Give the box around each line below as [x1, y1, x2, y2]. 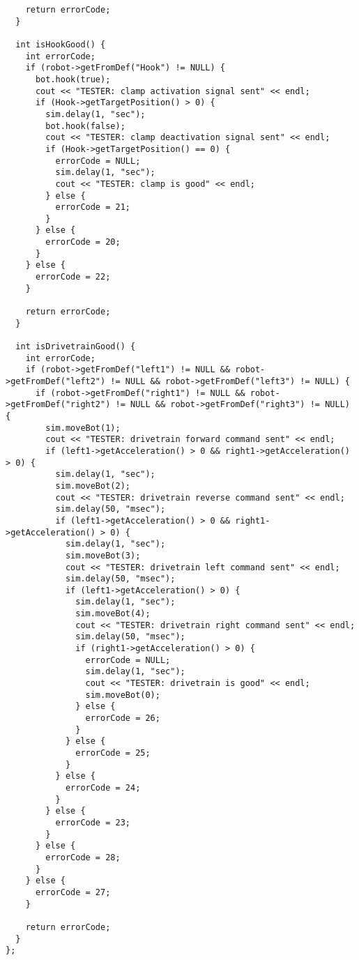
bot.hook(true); [35, 74, 111, 84]
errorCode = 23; [55, 817, 130, 828]
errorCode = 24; [65, 782, 141, 793]
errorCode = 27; [35, 887, 111, 897]
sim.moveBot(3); [65, 550, 141, 561]
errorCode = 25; [75, 748, 151, 758]
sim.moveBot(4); [75, 609, 151, 619]
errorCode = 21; [55, 202, 130, 213]
